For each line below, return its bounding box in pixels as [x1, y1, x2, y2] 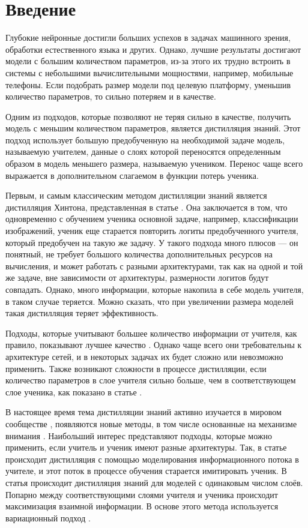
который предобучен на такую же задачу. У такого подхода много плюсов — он [5, 236, 298, 248]
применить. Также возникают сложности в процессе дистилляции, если [5, 362, 267, 374]
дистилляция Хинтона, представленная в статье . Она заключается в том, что [5, 200, 288, 213]
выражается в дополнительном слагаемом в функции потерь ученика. [5, 169, 259, 181]
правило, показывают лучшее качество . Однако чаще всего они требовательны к [5, 338, 302, 351]
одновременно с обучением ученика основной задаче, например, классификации [5, 212, 298, 225]
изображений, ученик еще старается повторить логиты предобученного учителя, [5, 224, 298, 237]
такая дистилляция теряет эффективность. [5, 307, 159, 319]
